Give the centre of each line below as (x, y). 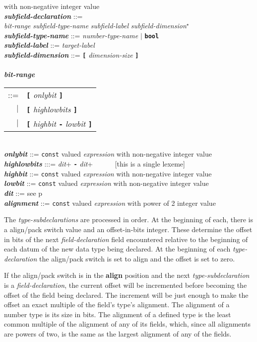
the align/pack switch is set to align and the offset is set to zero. (137, 258)
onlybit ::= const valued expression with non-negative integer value (108, 154)
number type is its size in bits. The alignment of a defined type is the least (118, 314)
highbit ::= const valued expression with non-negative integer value (108, 173)
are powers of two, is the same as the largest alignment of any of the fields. (118, 333)
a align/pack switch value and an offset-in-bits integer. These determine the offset (128, 229)
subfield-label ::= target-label (49, 45)
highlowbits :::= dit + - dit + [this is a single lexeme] (95, 164)
